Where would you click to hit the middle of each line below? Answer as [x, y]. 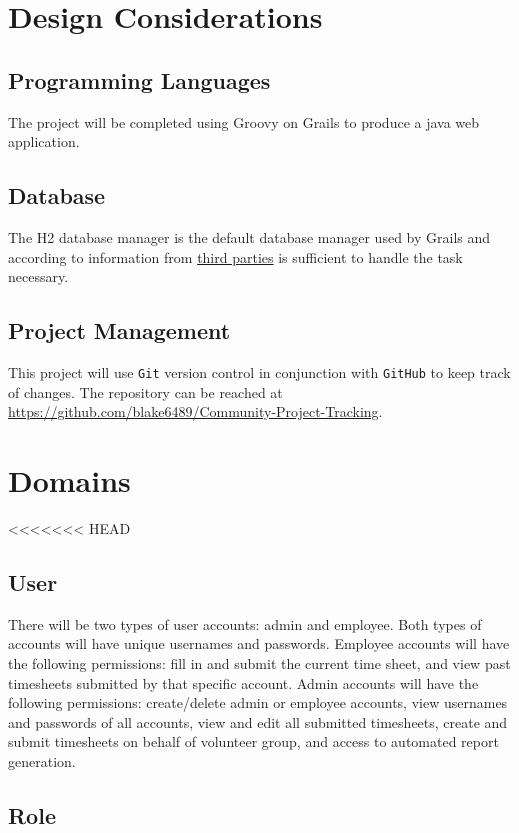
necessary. [38, 276]
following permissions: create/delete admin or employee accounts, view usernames [258, 702]
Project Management [119, 330]
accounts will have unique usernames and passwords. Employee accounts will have [259, 643]
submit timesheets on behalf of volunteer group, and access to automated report [253, 741]
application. [44, 141]
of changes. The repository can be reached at [145, 391]
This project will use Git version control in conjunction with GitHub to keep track [259, 371]
